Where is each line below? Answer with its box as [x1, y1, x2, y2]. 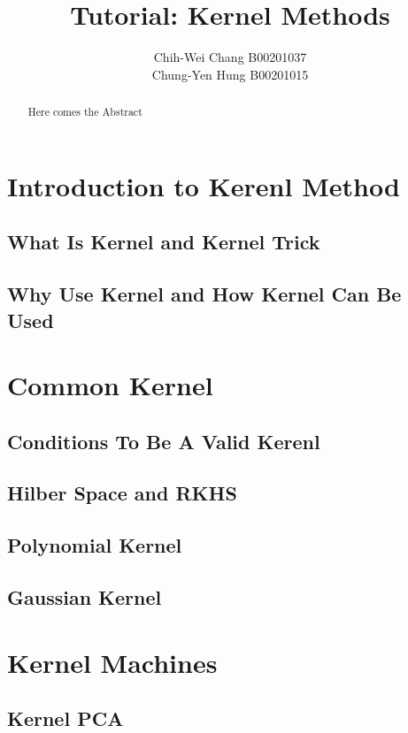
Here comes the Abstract [27, 104, 142, 119]
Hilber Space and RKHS [7, 479, 237, 507]
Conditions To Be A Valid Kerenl [7, 427, 320, 454]
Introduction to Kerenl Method [7, 167, 400, 203]
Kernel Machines [7, 644, 218, 680]
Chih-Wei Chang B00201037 [153, 48, 307, 66]
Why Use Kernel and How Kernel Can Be [7, 280, 402, 308]
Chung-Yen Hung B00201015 [151, 65, 309, 83]
